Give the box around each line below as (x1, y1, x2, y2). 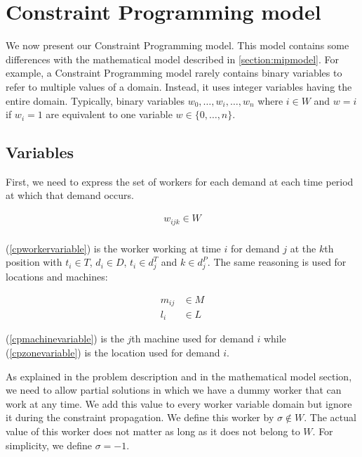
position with (6, 255, 62, 269)
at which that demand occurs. (6, 188, 134, 202)
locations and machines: (6, 269, 108, 283)
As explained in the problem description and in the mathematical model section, (6, 368, 352, 383)
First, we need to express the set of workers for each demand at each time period (6, 174, 354, 188)
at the (290, 240, 316, 255)
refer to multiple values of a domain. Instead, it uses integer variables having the (6, 79, 352, 94)
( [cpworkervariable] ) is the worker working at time (6, 240, 221, 255)
